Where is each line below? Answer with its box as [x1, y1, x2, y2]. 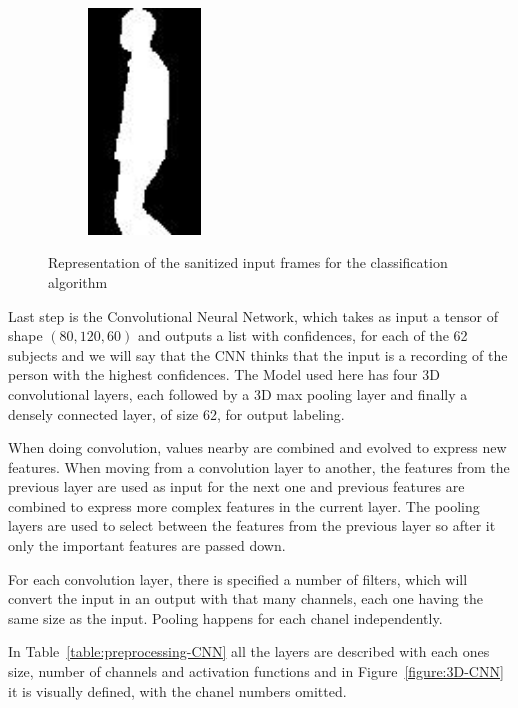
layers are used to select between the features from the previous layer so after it [8, 515, 496, 536]
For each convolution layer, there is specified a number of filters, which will [8, 568, 468, 589]
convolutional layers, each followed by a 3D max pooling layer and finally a [8, 383, 468, 404]
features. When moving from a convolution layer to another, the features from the [8, 456, 510, 477]
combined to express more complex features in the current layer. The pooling [8, 495, 480, 516]
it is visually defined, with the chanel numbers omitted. [8, 680, 347, 701]
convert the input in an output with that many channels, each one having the [8, 588, 483, 609]
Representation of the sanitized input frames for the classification [48, 252, 448, 273]
